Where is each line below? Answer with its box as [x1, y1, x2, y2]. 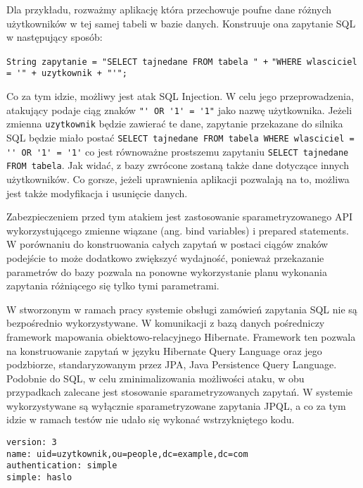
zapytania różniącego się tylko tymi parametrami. [6, 278, 219, 293]
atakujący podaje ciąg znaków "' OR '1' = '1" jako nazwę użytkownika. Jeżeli [6, 102, 352, 117]
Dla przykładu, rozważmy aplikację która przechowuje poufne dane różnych [6, 2, 332, 16]
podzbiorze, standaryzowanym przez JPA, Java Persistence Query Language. [6, 357, 337, 372]
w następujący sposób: [6, 30, 103, 44]
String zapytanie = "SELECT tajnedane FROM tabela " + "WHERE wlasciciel [6, 56, 357, 67]
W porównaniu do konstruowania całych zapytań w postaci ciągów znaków [6, 237, 329, 251]
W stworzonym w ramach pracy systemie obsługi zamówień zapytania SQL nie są [6, 301, 357, 316]
